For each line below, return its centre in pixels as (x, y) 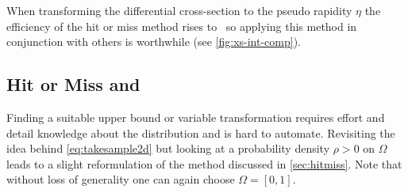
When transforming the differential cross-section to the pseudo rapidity (179, 10)
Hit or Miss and (73, 84)
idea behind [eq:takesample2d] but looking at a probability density (168, 148)
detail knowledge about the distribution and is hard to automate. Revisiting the (201, 132)
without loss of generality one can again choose (121, 179)
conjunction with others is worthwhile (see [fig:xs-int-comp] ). (154, 42)
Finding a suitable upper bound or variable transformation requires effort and (196, 117)
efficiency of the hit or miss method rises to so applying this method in (182, 26)
